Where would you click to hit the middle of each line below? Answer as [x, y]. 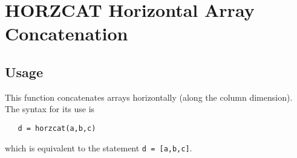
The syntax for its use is [50, 109]
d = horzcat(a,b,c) [57, 128]
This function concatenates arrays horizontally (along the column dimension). [149, 97]
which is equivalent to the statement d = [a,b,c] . [99, 147]
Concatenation [67, 33]
